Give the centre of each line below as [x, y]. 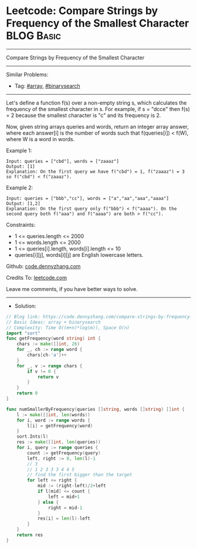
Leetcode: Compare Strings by [82, 11]
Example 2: [20, 188]
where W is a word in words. [40, 139]
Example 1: [19, 150]
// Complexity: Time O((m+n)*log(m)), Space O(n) [68, 327]
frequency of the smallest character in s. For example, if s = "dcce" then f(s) [98, 109]
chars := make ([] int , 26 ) [48, 344]
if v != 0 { [42, 371]
